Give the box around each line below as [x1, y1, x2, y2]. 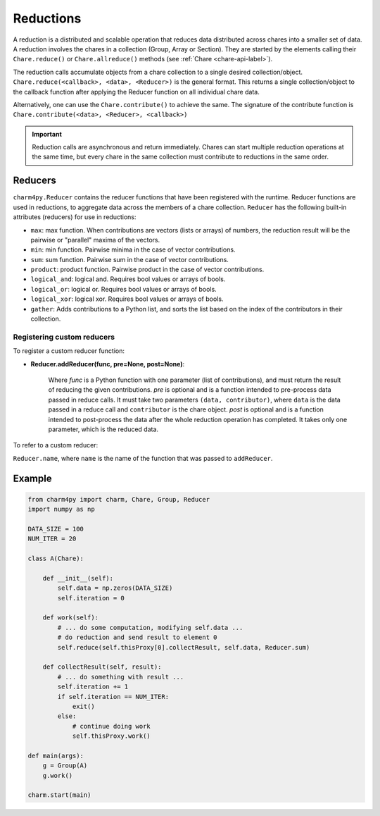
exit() [72, 702, 95, 710]
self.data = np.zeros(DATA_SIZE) [57, 584, 173, 592]
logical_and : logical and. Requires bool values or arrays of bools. [30, 275, 226, 283]
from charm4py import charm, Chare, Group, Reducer [27, 495, 210, 503]
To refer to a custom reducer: [13, 441, 99, 450]
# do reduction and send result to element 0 [57, 633, 217, 641]
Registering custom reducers [13, 332, 115, 342]
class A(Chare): [27, 555, 84, 563]
